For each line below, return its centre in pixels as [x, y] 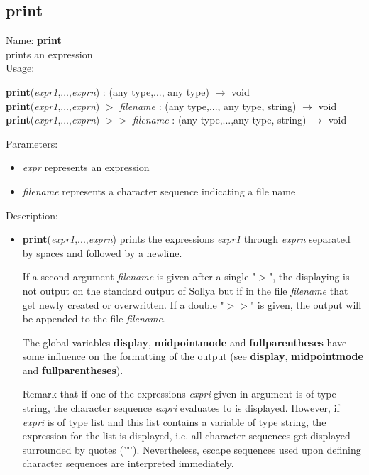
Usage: [20, 68]
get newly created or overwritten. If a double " [123, 304]
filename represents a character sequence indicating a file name [159, 191]
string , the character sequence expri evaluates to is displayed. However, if [181, 408]
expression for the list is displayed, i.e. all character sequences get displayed [186, 436]
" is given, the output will [306, 304]
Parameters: [32, 143]
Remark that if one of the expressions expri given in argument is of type [179, 394]
